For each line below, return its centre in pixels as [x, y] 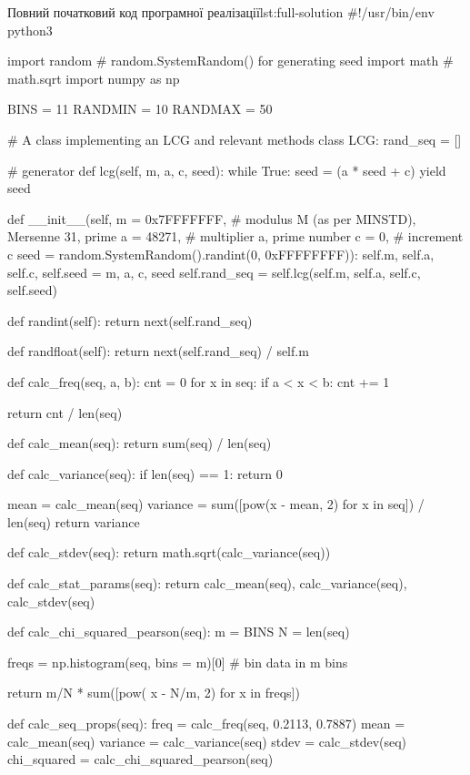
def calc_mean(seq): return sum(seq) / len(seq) [140, 443]
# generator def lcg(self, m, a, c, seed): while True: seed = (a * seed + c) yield [227, 170]
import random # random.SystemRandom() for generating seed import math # [230, 61]
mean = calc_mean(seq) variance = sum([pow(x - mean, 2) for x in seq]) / [216, 504]
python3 [30, 30]
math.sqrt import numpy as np [94, 78]
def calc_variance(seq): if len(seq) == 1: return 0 [145, 473]
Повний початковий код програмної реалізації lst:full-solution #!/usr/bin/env [221, 12]
